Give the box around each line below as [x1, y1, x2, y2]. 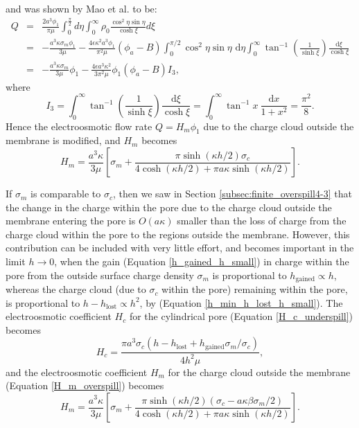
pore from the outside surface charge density [6, 267, 194, 282]
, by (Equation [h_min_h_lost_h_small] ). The [139, 295, 343, 310]
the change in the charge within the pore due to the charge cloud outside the [6, 199, 332, 214]
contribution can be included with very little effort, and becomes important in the [6, 240, 354, 255]
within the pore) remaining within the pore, [161, 282, 348, 296]
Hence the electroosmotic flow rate [6, 118, 152, 133]
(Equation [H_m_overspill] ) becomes [6, 378, 164, 393]
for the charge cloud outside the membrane [168, 364, 351, 379]
